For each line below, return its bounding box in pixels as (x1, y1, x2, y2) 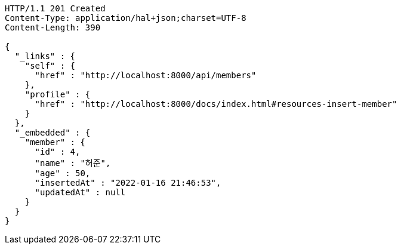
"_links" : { (14, 51, 76, 61)
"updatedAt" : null (35, 187, 126, 197)
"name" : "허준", (35, 158, 111, 168)
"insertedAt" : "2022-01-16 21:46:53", (35, 178, 221, 187)
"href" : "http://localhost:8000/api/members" (35, 70, 257, 80)
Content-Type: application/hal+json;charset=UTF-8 (5, 13, 246, 23)
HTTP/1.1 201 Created (5, 4, 106, 13)
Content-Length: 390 (5, 23, 101, 32)
